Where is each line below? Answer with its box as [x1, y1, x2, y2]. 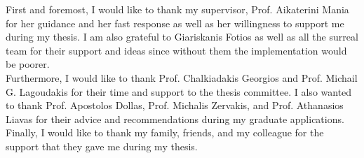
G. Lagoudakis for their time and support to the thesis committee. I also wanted [6, 84, 352, 99]
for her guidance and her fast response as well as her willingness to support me [6, 15, 344, 30]
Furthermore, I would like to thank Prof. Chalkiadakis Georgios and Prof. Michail [6, 70, 358, 85]
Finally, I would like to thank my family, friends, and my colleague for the [6, 125, 324, 140]
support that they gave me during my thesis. [6, 138, 198, 153]
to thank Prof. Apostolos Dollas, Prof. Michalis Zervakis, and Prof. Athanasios [6, 98, 344, 113]
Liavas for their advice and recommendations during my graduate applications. [6, 111, 344, 126]
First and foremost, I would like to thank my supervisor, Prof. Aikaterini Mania [6, 2, 349, 16]
